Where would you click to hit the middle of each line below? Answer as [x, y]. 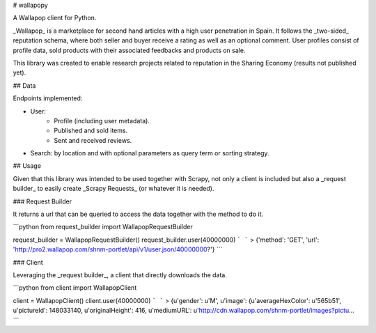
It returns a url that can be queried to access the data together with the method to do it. [138, 214]
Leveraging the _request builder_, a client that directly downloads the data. [120, 274]
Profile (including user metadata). [102, 121]
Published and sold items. [91, 131]
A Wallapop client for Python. [55, 18]
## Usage [27, 166]
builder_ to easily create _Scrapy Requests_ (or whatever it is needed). [113, 189]
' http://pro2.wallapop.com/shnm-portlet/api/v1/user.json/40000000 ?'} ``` [118, 249]
